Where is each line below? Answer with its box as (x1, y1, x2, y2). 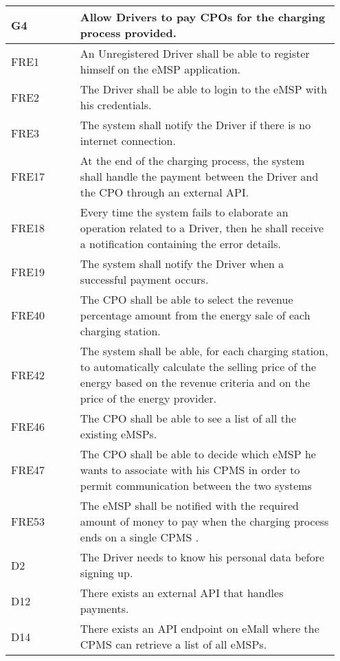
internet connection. (80, 133, 176, 148)
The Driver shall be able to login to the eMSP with (80, 81, 328, 97)
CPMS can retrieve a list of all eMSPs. (80, 636, 267, 652)
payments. (80, 601, 129, 616)
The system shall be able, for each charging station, (80, 343, 328, 359)
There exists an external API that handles (80, 585, 284, 601)
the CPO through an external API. (80, 184, 249, 200)
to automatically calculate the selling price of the (80, 359, 317, 374)
